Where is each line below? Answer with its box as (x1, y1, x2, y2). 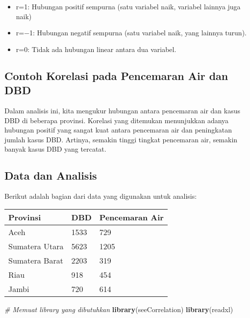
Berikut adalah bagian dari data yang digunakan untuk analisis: (4, 191, 197, 201)
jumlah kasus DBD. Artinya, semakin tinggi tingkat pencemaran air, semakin (4, 134, 238, 144)
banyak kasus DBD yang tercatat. (4, 144, 106, 154)
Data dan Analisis (4, 168, 97, 183)
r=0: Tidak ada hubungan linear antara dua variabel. (16, 44, 176, 54)
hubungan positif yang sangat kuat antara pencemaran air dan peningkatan (4, 125, 232, 135)
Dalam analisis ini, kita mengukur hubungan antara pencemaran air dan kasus (4, 105, 240, 115)
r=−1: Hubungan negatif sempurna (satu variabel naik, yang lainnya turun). (16, 27, 247, 38)
